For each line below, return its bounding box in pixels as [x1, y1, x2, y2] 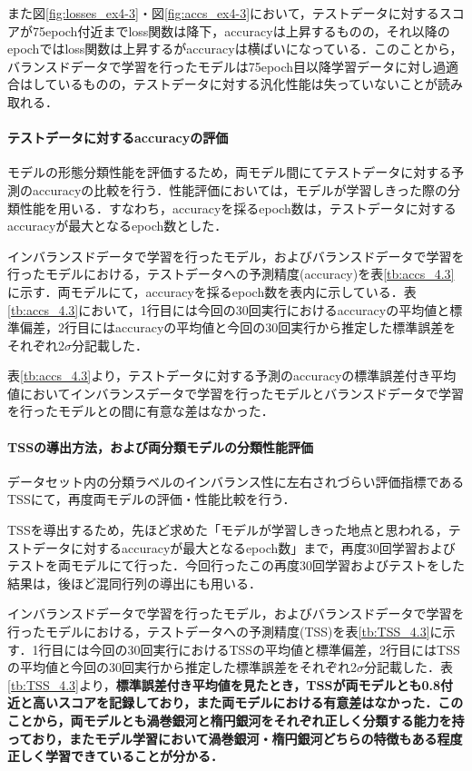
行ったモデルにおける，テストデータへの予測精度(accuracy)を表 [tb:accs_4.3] [7, 264, 455, 283]
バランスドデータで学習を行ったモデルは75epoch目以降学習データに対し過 [7, 56, 447, 75]
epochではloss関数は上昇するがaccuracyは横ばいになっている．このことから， [7, 39, 463, 58]
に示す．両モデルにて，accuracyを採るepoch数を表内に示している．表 [7, 282, 417, 301]
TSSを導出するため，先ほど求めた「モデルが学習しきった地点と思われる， [7, 520, 448, 539]
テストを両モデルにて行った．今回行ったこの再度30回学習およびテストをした [7, 556, 465, 575]
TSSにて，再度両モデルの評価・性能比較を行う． [7, 489, 296, 509]
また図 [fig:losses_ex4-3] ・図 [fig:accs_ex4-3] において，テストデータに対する [7, 4, 439, 22]
